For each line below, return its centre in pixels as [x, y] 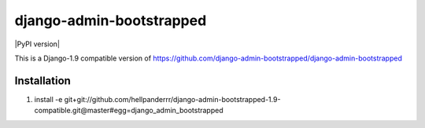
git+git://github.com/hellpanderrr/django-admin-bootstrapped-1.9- [172, 99]
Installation [42, 80]
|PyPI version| [37, 44]
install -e [48, 99]
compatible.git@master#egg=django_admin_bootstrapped [129, 111]
